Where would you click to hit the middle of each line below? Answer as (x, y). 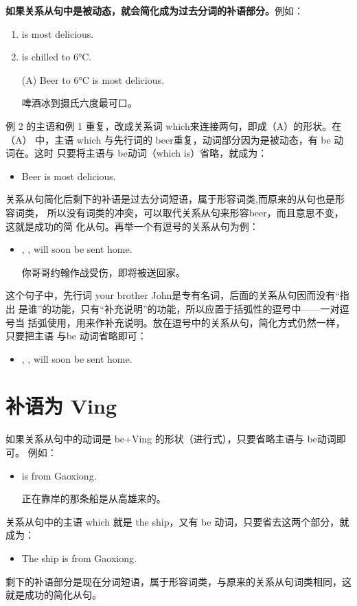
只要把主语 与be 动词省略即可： (76, 336)
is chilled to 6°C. (57, 57)
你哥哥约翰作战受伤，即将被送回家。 (103, 272)
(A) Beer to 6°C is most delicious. (93, 79)
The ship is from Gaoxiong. (79, 558)
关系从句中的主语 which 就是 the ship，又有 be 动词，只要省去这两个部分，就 (177, 521)
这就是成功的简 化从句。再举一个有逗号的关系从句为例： (132, 226)
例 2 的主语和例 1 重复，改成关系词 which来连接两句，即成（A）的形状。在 (174, 125)
